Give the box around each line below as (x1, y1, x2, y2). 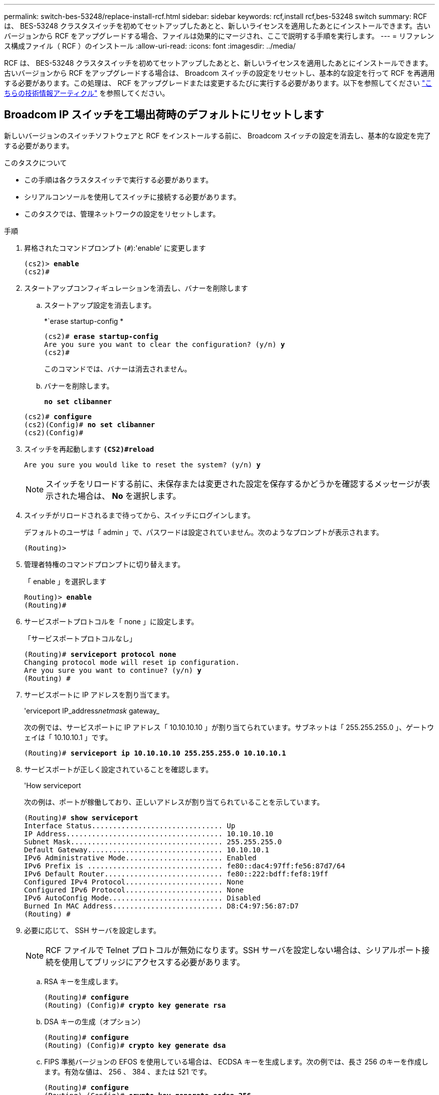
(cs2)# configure (24, 412, 92, 421)
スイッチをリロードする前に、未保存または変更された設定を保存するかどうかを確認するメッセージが (46, 478, 422, 489)
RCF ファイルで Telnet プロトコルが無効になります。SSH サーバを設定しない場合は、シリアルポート (46, 945, 422, 955)
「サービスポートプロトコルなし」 (24, 634, 136, 643)
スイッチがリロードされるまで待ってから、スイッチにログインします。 (24, 510, 255, 519)
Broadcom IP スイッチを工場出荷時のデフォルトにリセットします (4, 108, 324, 121)
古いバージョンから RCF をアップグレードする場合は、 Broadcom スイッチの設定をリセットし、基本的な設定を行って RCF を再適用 (4, 69, 435, 77)
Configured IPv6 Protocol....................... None (24, 885, 244, 894)
